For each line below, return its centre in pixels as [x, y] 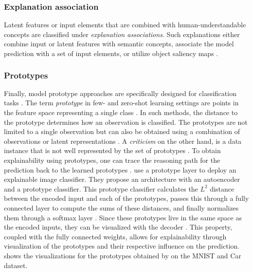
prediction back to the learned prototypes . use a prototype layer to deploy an [120, 169]
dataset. [16, 265]
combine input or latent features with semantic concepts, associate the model [119, 44]
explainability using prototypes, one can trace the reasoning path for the [112, 160]
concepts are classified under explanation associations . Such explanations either [122, 34]
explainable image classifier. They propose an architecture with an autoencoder [122, 179]
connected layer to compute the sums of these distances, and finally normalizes [121, 207]
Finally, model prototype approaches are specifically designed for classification [120, 93]
